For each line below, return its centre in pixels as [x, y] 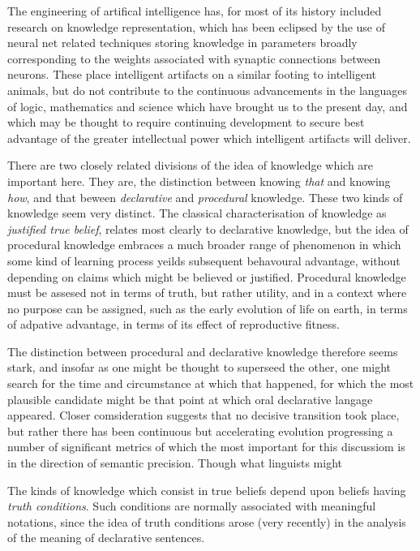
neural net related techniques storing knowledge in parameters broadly [182, 43]
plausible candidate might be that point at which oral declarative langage [190, 399]
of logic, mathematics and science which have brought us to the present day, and [208, 106]
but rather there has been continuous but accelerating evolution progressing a [200, 430]
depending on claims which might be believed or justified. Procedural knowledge [207, 276]
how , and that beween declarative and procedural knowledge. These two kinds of [205, 197]
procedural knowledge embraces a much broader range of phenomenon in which [204, 245]
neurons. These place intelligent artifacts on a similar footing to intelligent [192, 74]
